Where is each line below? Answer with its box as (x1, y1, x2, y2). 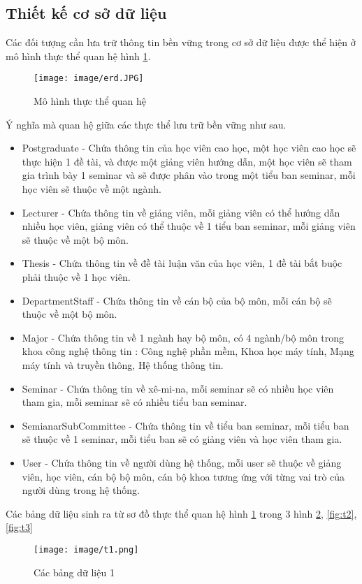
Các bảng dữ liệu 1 (34, 564, 115, 579)
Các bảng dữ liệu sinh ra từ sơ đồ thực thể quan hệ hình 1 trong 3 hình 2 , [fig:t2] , (6, 506, 357, 520)
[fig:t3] (6, 520, 33, 534)
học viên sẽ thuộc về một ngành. (22, 182, 161, 196)
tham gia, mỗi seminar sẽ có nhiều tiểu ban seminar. (22, 395, 247, 409)
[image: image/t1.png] (34, 544, 139, 555)
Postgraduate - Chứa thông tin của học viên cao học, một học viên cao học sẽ (22, 140, 356, 155)
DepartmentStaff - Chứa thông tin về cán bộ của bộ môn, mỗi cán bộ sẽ (22, 293, 332, 307)
